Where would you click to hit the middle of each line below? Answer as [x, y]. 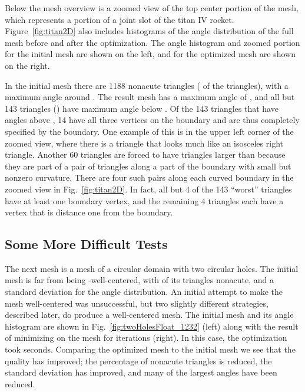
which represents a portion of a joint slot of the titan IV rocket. [120, 19]
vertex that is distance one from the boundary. [89, 212]
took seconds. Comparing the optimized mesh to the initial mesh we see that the [150, 349]
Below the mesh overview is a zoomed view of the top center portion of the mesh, [152, 8]
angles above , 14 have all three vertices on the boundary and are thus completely [152, 120]
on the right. [27, 65]
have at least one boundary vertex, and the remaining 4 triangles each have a [144, 200]
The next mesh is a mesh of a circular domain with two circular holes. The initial [152, 268]
